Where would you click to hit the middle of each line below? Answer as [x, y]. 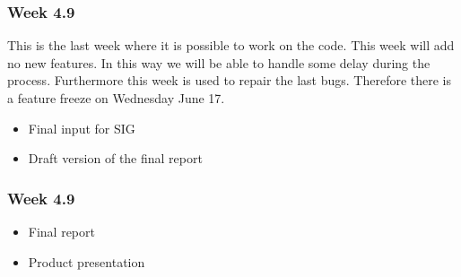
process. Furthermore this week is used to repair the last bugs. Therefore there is [230, 80]
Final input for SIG [82, 128]
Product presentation [87, 261]
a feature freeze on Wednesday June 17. [116, 98]
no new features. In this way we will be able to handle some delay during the [219, 62]
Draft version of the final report [115, 158]
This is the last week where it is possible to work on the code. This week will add [231, 45]
